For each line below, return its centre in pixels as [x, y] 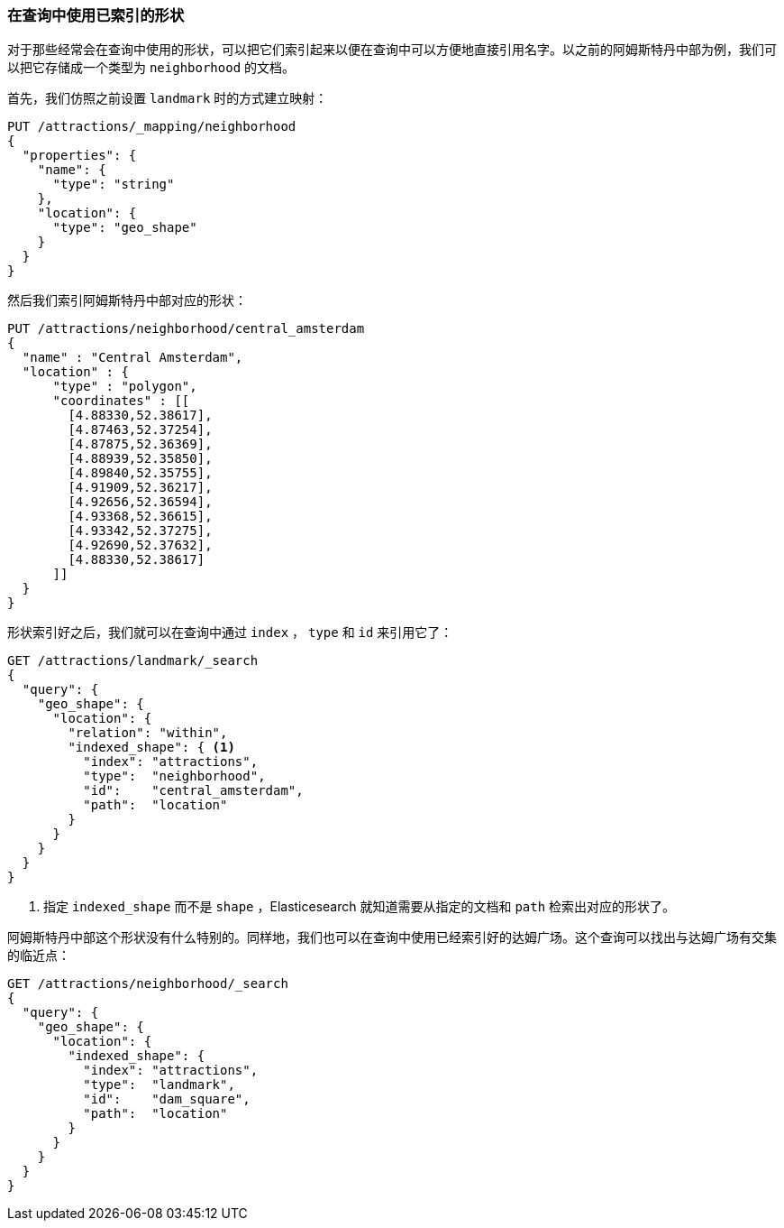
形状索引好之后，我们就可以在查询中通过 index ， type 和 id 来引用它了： [230, 632]
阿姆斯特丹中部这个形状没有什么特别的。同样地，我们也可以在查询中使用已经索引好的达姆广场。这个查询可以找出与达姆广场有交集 [392, 937]
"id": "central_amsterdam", [193, 791]
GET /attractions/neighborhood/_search [148, 984]
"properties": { [79, 156]
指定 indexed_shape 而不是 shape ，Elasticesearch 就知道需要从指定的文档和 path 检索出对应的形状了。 [360, 907]
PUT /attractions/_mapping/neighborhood [152, 127]
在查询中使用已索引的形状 [96, 15]
